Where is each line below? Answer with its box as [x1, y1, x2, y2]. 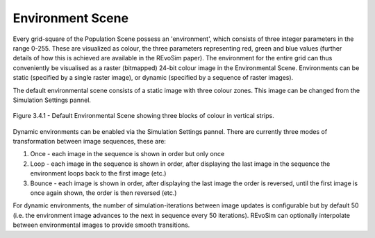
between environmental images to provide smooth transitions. [12, 221, 190, 229]
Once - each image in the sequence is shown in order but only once [30, 150, 225, 158]
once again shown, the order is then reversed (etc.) [30, 189, 177, 197]
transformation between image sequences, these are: [12, 137, 167, 146]
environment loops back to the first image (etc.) [30, 169, 167, 178]
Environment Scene [12, 10, 128, 26]
